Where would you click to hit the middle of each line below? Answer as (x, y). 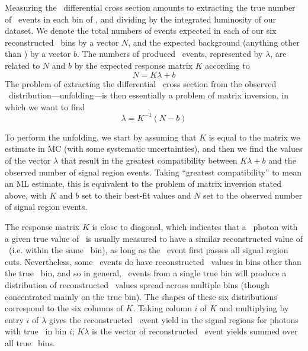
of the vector (28, 160)
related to (23, 65)
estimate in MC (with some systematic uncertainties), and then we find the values (154, 149)
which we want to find (45, 106)
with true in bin (36, 331)
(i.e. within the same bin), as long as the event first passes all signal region (148, 250)
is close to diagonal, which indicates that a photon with (195, 226)
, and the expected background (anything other (214, 42)
